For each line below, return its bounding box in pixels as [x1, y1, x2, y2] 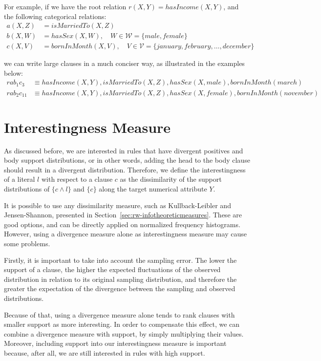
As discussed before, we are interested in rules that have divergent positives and [4, 145, 243, 155]
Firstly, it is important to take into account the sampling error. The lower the [4, 255, 237, 265]
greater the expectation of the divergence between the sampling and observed [4, 283, 235, 294]
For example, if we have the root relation [4, 1, 127, 11]
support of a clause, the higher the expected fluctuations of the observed [4, 264, 221, 275]
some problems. [4, 238, 50, 248]
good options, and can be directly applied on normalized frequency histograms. [4, 219, 240, 229]
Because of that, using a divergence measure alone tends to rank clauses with [4, 309, 235, 319]
